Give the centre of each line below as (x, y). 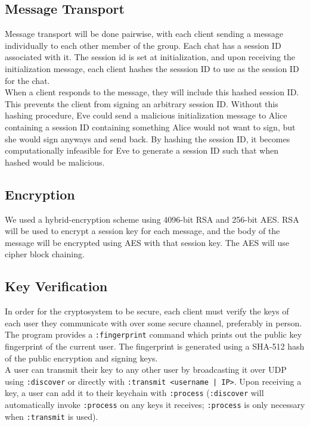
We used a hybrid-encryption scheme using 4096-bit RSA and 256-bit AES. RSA (152, 219)
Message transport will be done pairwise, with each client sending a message (144, 34)
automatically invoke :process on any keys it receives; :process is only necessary (155, 405)
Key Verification (56, 286)
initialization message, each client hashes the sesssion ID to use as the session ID (152, 68)
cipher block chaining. (45, 254)
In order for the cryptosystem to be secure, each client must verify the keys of (147, 311)
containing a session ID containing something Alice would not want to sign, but (150, 127)
